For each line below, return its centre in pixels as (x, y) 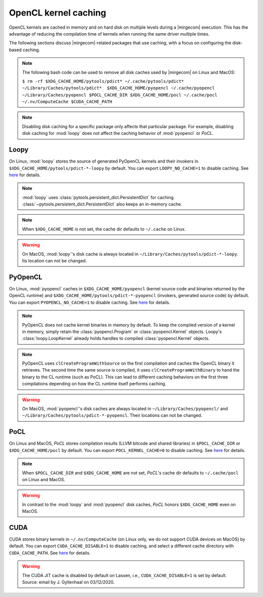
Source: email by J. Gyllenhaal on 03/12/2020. (68, 582)
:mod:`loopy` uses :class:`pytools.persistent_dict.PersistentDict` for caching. (98, 197)
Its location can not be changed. (55, 261)
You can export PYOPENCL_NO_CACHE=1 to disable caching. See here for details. (90, 302)
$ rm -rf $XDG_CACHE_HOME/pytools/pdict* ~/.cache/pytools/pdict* (103, 81)
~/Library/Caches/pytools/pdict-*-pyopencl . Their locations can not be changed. (112, 415)
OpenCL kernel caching (58, 13)
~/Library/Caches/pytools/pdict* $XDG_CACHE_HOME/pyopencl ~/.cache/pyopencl (119, 88)
